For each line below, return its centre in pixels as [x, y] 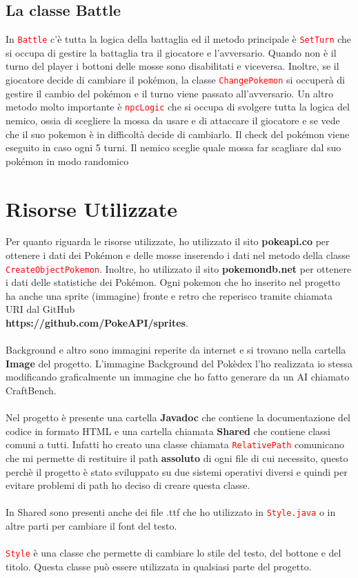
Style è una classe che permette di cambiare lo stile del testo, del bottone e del [173, 553]
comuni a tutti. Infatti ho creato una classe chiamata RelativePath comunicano [175, 444]
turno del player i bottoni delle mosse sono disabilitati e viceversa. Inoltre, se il [172, 66]
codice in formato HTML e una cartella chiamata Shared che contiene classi [168, 431]
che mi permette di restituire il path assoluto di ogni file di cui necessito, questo [177, 458]
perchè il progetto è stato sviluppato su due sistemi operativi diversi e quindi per [177, 471]
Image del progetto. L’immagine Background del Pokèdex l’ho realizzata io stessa [179, 363]
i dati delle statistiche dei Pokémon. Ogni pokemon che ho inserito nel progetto [173, 282]
